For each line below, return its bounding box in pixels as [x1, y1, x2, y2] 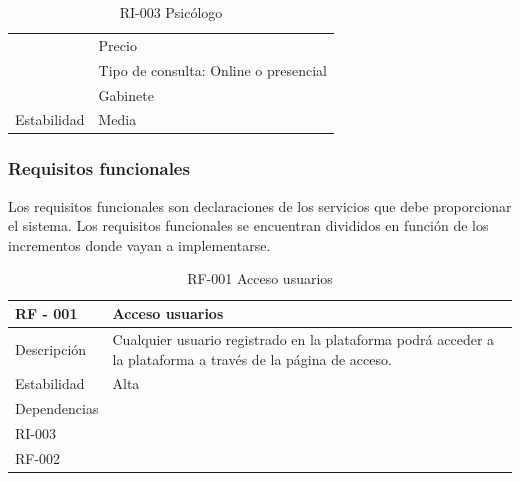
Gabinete [98, 84, 154, 105]
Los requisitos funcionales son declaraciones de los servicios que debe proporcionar [8, 195, 512, 216]
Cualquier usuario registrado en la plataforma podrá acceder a [112, 328, 495, 349]
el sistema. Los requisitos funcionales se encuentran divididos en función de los [8, 215, 489, 236]
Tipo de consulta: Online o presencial [98, 59, 328, 80]
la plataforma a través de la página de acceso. [112, 348, 392, 369]
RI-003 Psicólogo [119, 2, 223, 22]
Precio [98, 34, 137, 55]
